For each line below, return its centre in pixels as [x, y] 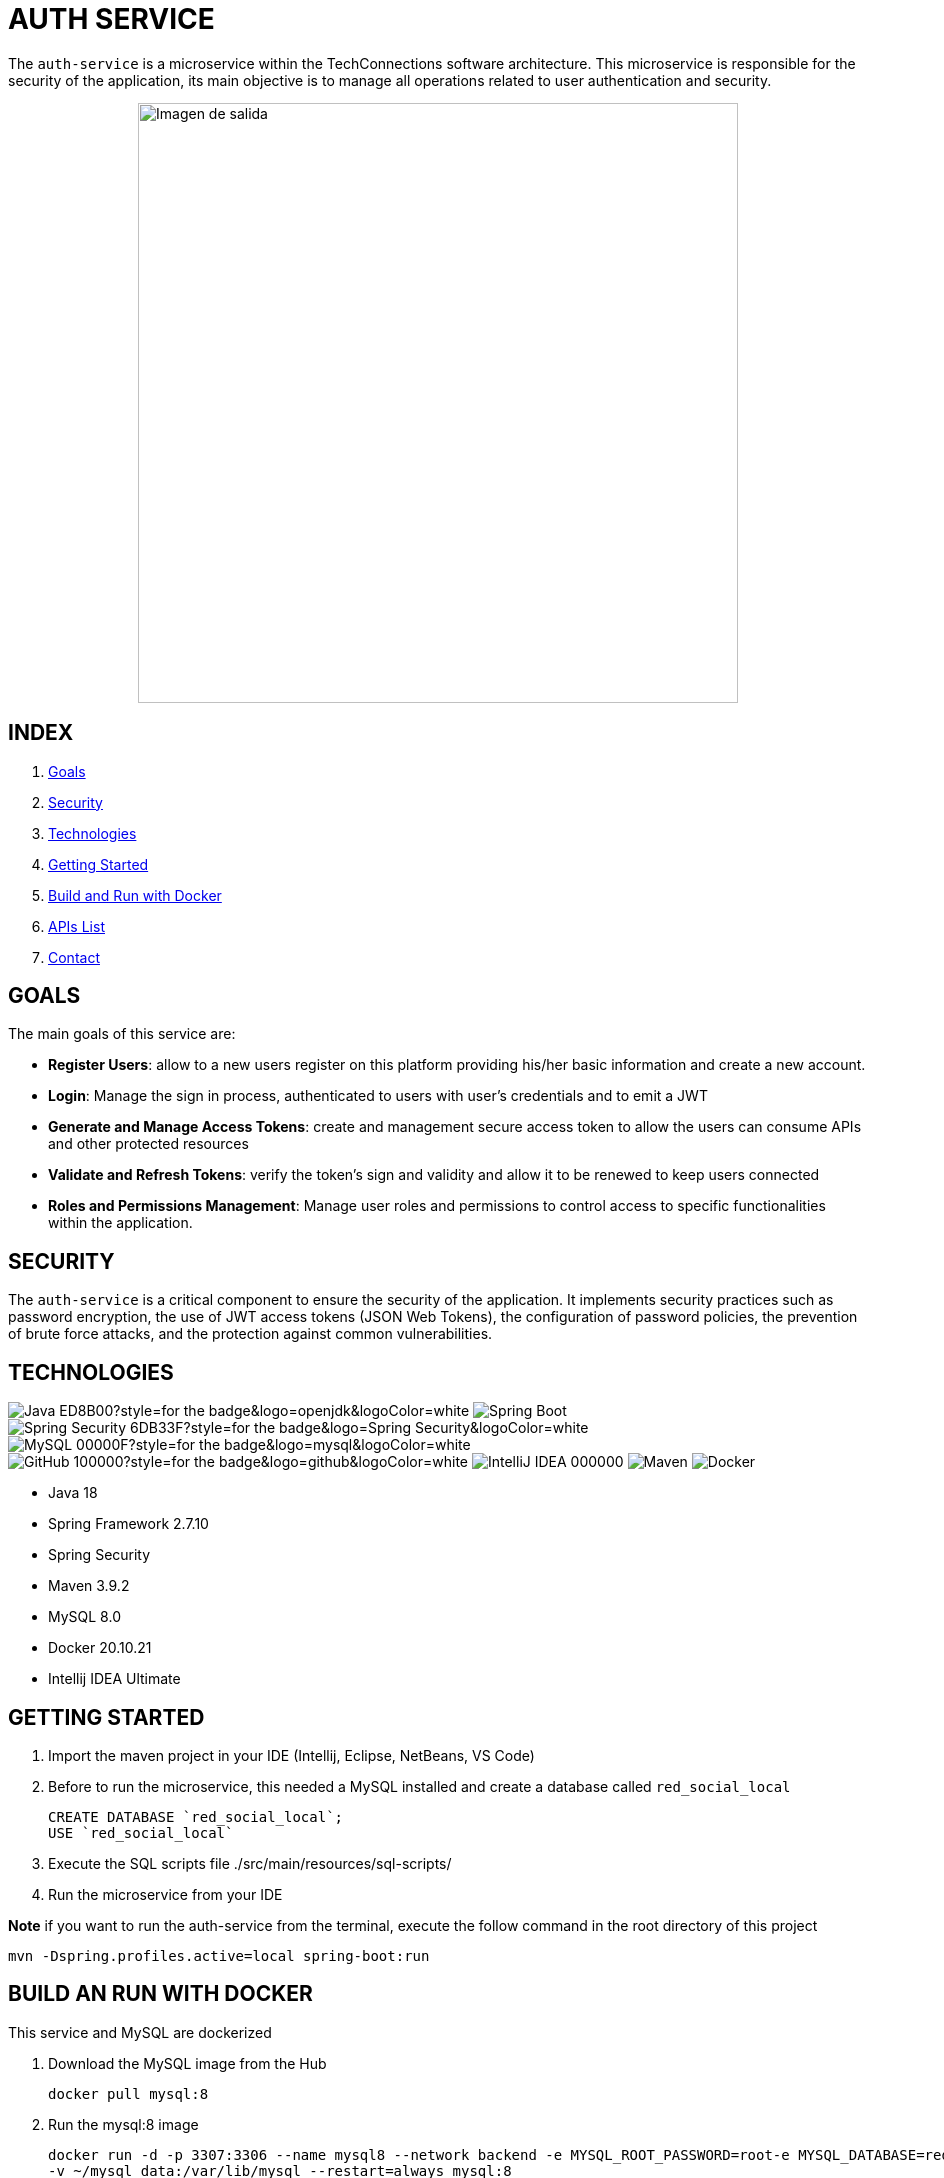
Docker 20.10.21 [100, 1648]
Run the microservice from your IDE [165, 1894]
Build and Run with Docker [135, 895]
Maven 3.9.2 [89, 1586]
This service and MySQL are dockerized [140, 2032]
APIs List [76, 926]
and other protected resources [148, 1144]
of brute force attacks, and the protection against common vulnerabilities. [250, 1334]
